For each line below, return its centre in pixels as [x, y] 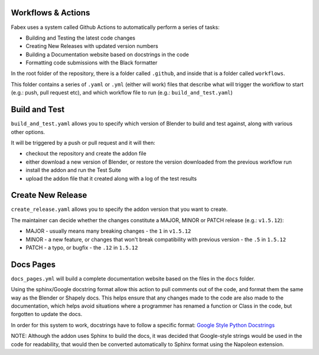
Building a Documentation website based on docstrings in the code [107, 54]
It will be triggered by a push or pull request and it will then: [83, 142]
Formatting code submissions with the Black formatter [92, 63]
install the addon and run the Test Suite [73, 170]
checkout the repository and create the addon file [86, 154]
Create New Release [49, 195]
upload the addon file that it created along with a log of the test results [111, 178]
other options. [28, 132]
